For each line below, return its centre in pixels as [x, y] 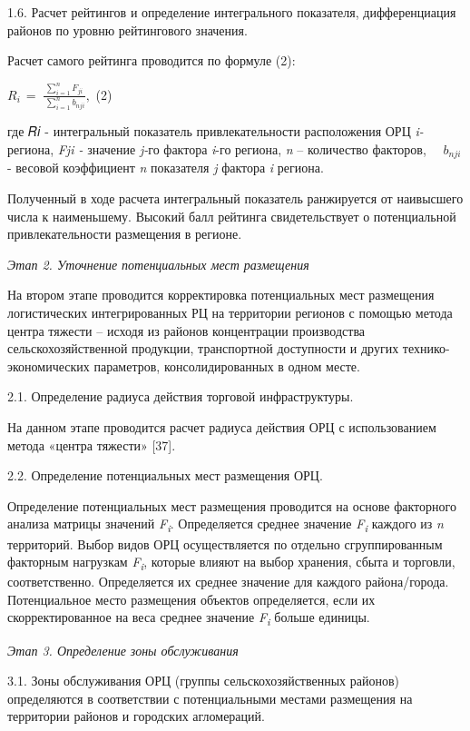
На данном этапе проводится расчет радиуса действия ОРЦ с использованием [222, 427]
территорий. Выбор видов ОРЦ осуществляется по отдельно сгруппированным [225, 543]
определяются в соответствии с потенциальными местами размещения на [210, 698]
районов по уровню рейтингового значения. [127, 30]
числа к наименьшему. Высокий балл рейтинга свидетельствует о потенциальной [232, 216]
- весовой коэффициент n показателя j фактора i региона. [166, 168]
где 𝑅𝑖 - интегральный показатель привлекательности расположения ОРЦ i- [215, 131]
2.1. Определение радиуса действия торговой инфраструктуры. [181, 396]
